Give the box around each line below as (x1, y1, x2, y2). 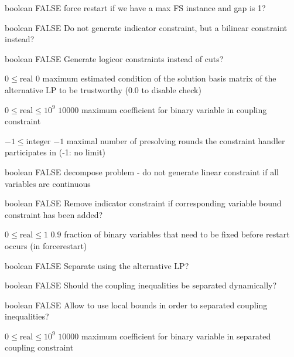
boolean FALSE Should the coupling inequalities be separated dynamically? (5, 279, 277, 291)
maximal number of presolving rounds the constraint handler (66, 134, 285, 147)
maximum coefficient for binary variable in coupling (81, 103, 267, 115)
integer (26, 137, 51, 146)
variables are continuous (5, 177, 91, 189)
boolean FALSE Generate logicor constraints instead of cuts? (5, 52, 224, 64)
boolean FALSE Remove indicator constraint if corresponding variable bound (5, 197, 282, 209)
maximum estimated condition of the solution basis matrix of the (42, 72, 276, 84)
